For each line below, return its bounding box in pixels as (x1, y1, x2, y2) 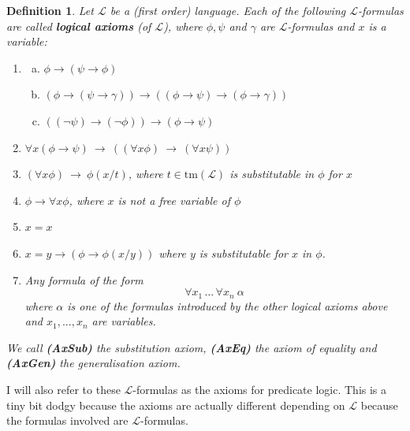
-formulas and (287, 17, 355, 34)
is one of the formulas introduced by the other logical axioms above (67, 297, 388, 314)
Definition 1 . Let (6, 2, 94, 18)
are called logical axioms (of (6, 17, 151, 34)
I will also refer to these (6, 381, 121, 397)
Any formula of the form (24, 271, 143, 288)
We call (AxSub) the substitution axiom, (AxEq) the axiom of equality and (6, 339, 377, 355)
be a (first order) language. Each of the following (110, 2, 346, 18)
